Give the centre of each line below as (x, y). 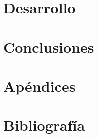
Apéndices (40, 86)
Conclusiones (49, 47)
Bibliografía (44, 125)
